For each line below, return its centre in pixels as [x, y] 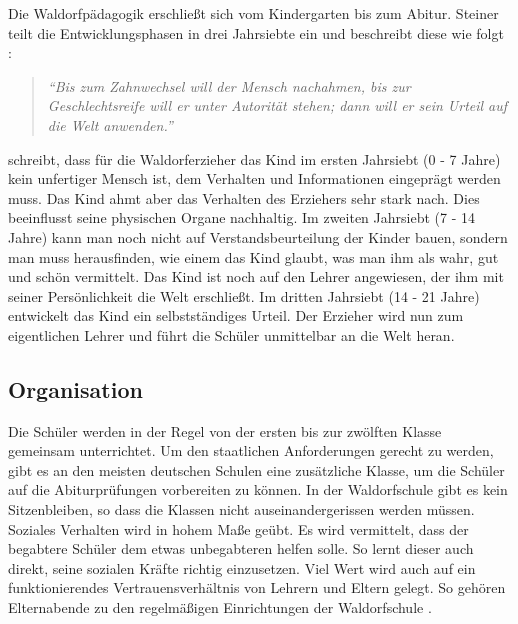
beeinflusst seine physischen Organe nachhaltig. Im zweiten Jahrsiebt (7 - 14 [241, 217]
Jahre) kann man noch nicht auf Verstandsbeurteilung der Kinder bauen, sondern [258, 236]
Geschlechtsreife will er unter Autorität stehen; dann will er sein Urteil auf [277, 105]
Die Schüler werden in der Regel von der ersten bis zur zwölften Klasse [225, 430]
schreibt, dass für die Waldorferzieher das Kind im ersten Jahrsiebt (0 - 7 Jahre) [254, 158]
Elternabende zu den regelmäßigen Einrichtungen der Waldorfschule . [220, 607]
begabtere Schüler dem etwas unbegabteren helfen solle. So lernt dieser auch [241, 548]
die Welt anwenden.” [110, 124]
